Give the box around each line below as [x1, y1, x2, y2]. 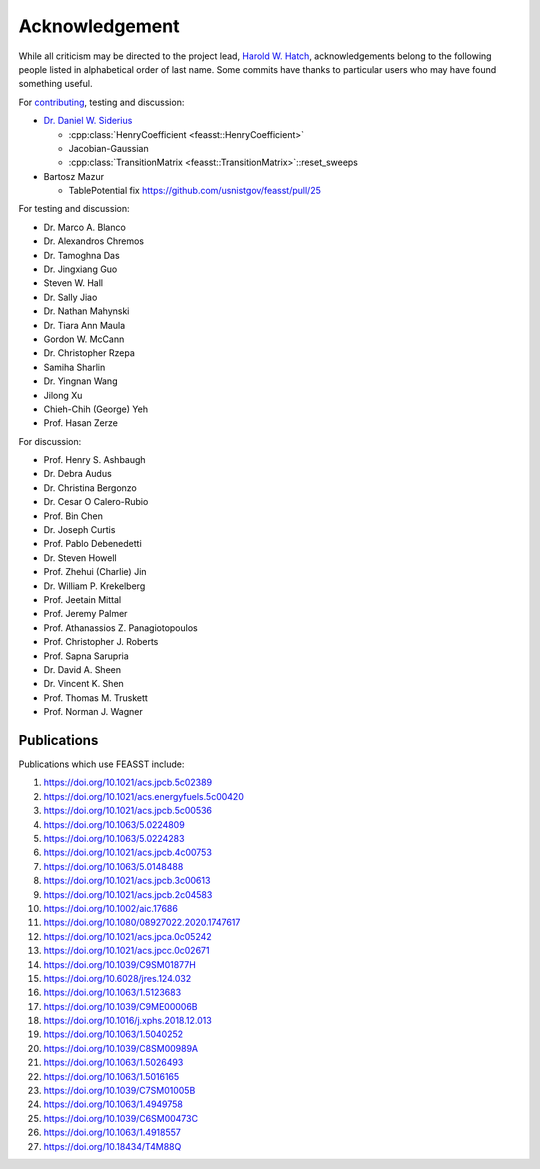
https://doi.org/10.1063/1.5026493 [43, 1056, 184, 1069]
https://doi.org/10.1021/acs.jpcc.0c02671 [43, 945, 210, 957]
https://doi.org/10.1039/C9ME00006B [43, 1000, 199, 1012]
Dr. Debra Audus [43, 468, 112, 480]
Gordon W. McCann [43, 333, 125, 345]
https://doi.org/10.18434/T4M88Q [43, 1140, 182, 1152]
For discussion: [18, 435, 82, 447]
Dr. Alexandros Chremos [43, 235, 145, 247]
